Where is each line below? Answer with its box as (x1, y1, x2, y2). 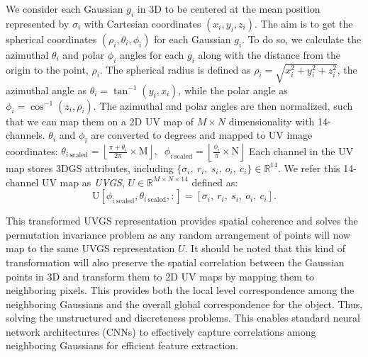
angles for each (120, 47, 184, 62)
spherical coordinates (6, 31, 97, 46)
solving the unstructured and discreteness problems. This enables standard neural (6, 310, 360, 325)
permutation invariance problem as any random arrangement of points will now (6, 227, 351, 242)
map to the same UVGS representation (6, 241, 175, 256)
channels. (6, 127, 45, 142)
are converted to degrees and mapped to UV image (91, 127, 313, 142)
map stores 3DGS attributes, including (6, 160, 174, 175)
